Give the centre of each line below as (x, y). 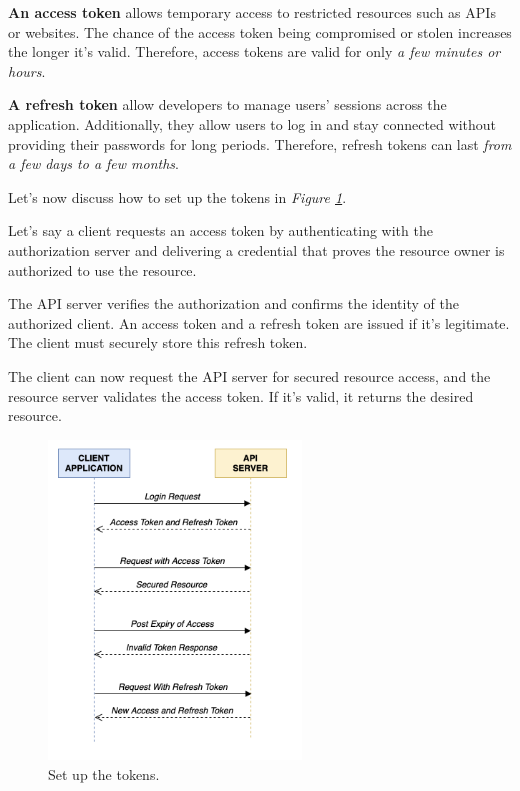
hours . (27, 70)
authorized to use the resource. (102, 269)
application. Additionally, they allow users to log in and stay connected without (252, 123)
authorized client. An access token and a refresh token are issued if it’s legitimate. (259, 322)
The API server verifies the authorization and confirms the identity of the (233, 303)
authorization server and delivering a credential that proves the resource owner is (256, 249)
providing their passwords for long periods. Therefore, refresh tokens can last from (260, 143)
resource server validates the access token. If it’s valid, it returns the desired (241, 395)
